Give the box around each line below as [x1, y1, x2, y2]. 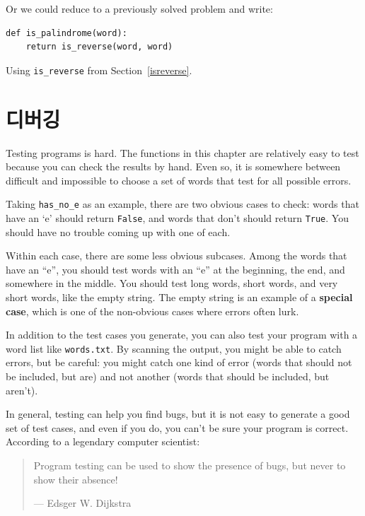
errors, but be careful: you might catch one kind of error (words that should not [6, 355, 352, 370]
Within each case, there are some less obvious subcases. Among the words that [6, 248, 347, 263]
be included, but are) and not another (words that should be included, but [6, 369, 330, 384]
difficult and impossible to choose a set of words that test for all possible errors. [6, 172, 352, 187]
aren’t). [6, 382, 38, 397]
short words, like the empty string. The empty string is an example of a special [6, 290, 353, 305]
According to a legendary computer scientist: [6, 434, 200, 449]
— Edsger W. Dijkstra [33, 496, 132, 510]
